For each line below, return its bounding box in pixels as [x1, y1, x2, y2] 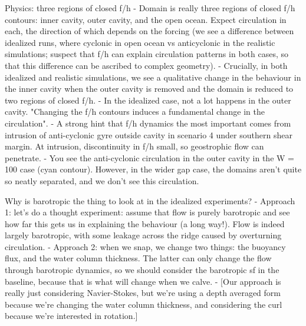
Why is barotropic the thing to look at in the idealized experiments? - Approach [5, 194, 295, 207]
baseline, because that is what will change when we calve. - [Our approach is [5, 275, 281, 287]
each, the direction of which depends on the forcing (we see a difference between [5, 25, 294, 37]
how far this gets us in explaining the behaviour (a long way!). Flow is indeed [5, 217, 285, 229]
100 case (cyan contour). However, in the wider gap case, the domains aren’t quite [5, 163, 302, 175]
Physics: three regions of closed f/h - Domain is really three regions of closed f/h [5, 2, 295, 14]
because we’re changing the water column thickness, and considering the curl [5, 298, 282, 310]
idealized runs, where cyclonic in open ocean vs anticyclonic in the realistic [5, 36, 275, 48]
